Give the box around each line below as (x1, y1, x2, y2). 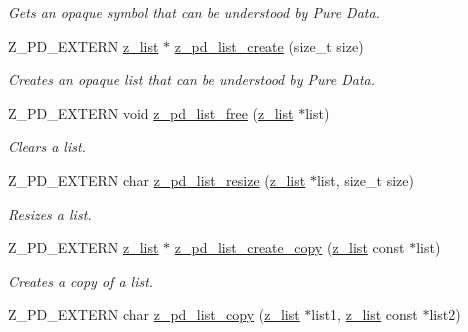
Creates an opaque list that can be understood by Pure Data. (8, 69, 375, 90)
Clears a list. (8, 136, 86, 157)
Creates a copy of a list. (8, 270, 154, 291)
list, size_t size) (316, 169, 414, 190)
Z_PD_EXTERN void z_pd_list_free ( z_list (8, 102, 294, 123)
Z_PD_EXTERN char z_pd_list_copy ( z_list (8, 304, 300, 325)
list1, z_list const (311, 304, 418, 325)
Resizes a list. (8, 203, 92, 224)
